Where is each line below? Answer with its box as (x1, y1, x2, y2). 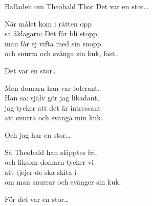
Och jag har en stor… (5, 129, 71, 140)
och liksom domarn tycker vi (5, 157, 94, 167)
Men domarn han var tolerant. (5, 82, 100, 93)
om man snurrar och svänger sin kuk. (5, 176, 121, 187)
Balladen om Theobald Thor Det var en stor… (5, 1, 149, 11)
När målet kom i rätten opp (5, 18, 92, 29)
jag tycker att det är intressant (5, 102, 101, 113)
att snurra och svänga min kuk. (5, 112, 103, 123)
